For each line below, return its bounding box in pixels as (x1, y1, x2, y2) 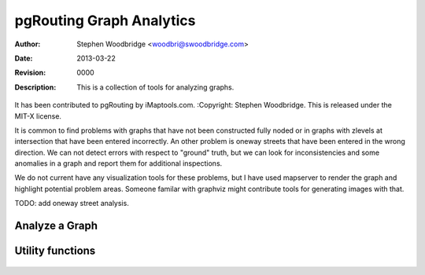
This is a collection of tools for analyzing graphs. (76, 82, 235, 92)
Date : (14, 53, 33, 63)
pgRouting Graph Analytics (14, 12, 196, 29)
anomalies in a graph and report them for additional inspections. (14, 159, 223, 168)
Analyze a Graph (14, 219, 98, 233)
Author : (14, 39, 41, 49)
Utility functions (14, 244, 96, 258)
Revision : (14, 68, 46, 78)
